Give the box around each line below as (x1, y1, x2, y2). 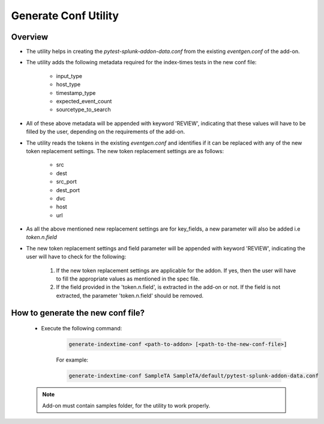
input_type (56, 72, 82, 79)
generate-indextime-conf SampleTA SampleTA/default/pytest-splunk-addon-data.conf (68, 372, 319, 380)
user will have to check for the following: (26, 253, 127, 261)
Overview (11, 32, 49, 42)
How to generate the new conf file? (11, 307, 145, 318)
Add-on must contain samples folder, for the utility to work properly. (42, 402, 211, 409)
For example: (56, 356, 89, 363)
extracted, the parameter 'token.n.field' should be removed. (56, 292, 204, 299)
